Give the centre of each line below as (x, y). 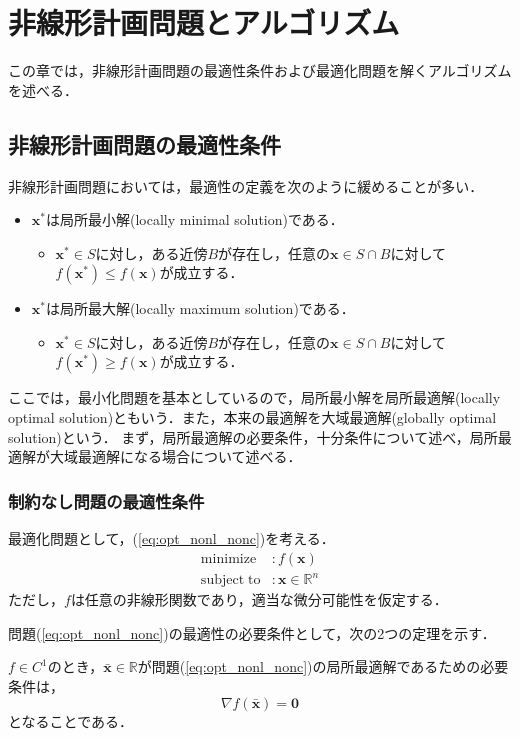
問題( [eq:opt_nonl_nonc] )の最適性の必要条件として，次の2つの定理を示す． (252, 632)
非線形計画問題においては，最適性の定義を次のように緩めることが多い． (246, 185)
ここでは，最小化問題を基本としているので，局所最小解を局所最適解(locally (254, 397)
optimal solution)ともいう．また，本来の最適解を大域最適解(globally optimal (252, 417)
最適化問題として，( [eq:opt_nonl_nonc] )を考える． (171, 538)
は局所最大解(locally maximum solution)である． (200, 308)
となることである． (71, 720)
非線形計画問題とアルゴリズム (204, 22)
